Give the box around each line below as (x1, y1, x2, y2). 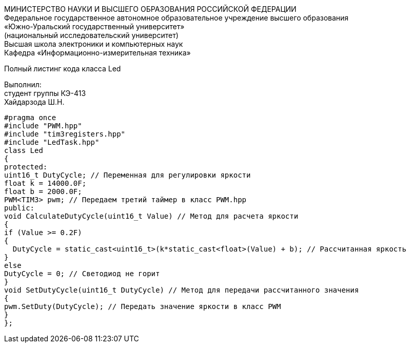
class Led (4, 146, 43, 155)
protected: (4, 163, 48, 171)
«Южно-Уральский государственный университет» (4, 22, 185, 31)
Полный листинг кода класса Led (4, 64, 121, 73)
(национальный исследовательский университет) (4, 31, 179, 40)
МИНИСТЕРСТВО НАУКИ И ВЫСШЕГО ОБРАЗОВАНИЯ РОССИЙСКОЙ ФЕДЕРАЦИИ (4, 5, 297, 13)
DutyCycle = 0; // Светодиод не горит (4, 269, 160, 278)
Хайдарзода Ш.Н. (4, 98, 65, 106)
